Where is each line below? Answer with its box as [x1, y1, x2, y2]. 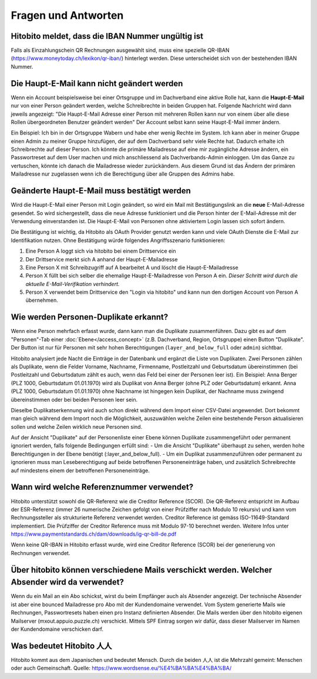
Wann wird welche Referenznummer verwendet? [11, 482, 194, 492]
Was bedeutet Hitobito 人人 [11, 641, 112, 651]
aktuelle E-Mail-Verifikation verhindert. [25, 280, 120, 287]
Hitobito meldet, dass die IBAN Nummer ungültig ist [11, 31, 204, 41]
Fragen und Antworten [11, 9, 124, 22]
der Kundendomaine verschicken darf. [11, 626, 104, 633]
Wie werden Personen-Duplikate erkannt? [11, 312, 168, 322]
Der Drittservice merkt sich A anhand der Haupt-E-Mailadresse [25, 256, 178, 263]
